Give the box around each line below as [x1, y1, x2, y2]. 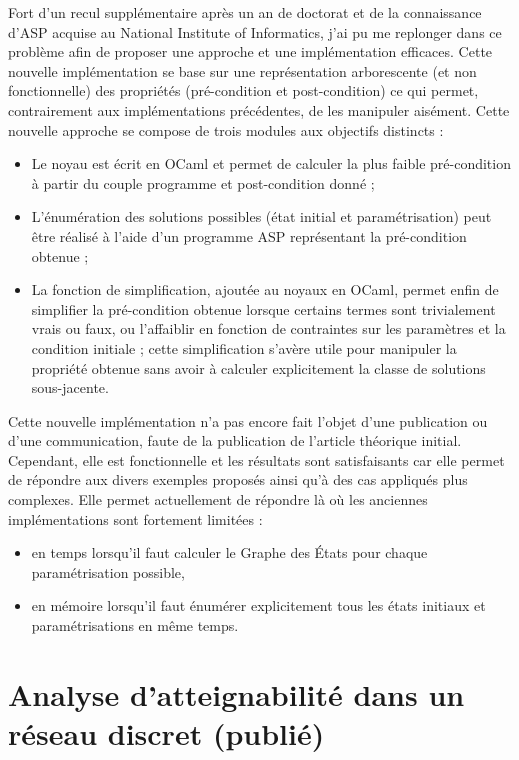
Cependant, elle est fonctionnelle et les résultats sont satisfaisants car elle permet [8, 449, 505, 470]
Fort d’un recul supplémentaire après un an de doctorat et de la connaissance [8, 2, 482, 22]
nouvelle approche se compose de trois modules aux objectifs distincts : [8, 119, 444, 140]
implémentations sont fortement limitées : [8, 508, 263, 529]
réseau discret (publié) [8, 713, 325, 753]
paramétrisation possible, [31, 561, 185, 582]
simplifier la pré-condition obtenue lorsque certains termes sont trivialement [31, 298, 496, 319]
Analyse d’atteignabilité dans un [8, 673, 465, 714]
